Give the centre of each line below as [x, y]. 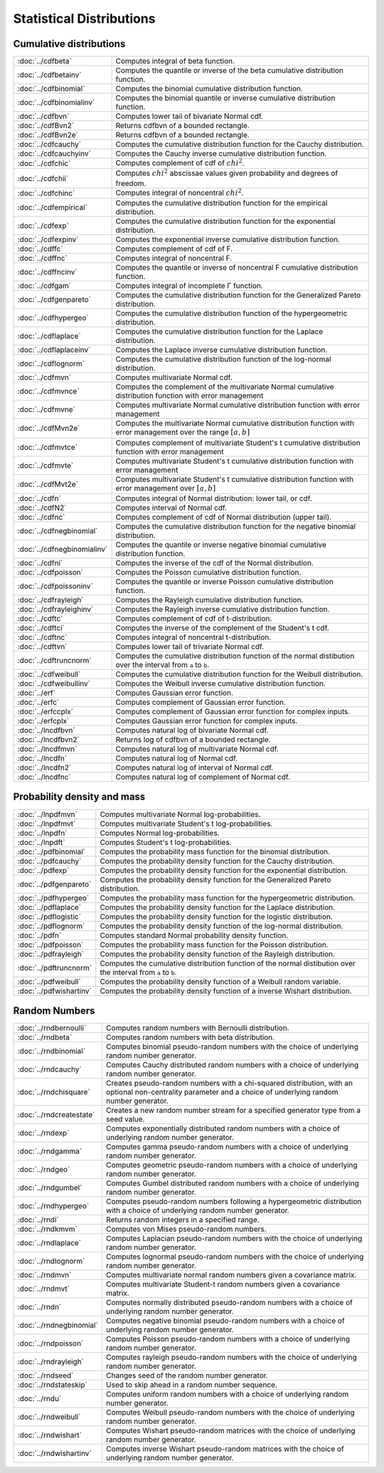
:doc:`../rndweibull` [49, 1417]
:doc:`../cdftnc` [42, 637]
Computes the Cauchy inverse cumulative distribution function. [221, 154]
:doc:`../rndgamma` [50, 1151]
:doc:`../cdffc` [40, 249]
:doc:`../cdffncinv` [47, 272]
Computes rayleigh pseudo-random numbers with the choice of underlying [231, 1358]
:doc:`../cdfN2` [42, 508]
